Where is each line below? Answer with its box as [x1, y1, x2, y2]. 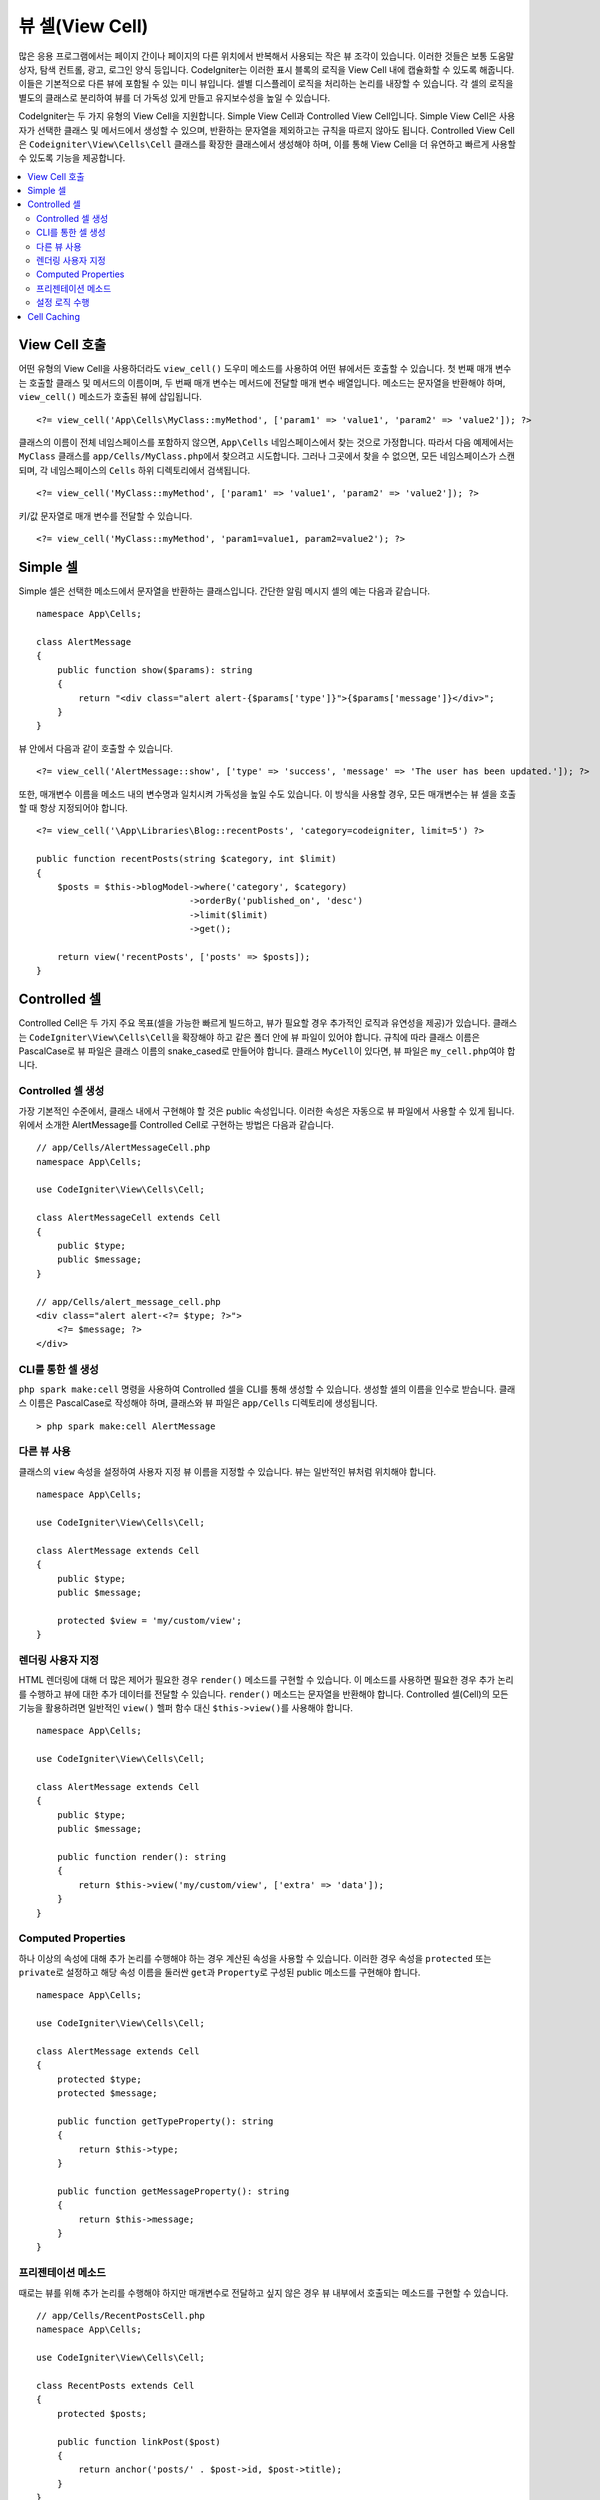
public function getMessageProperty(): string [56, 2185, 290, 2197]
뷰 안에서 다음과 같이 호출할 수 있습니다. [18, 742, 174, 754]
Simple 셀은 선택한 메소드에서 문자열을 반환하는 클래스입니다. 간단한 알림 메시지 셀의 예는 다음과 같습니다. [18, 585, 430, 597]
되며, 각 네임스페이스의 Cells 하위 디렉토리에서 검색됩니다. [18, 464, 251, 476]
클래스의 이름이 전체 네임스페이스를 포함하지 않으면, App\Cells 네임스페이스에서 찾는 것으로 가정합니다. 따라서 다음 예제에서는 [18, 436, 514, 449]
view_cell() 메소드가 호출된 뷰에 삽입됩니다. [18, 391, 202, 403]
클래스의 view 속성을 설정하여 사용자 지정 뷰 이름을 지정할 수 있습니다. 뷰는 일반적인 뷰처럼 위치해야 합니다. [18, 1465, 437, 1477]
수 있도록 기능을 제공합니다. [18, 152, 126, 164]
